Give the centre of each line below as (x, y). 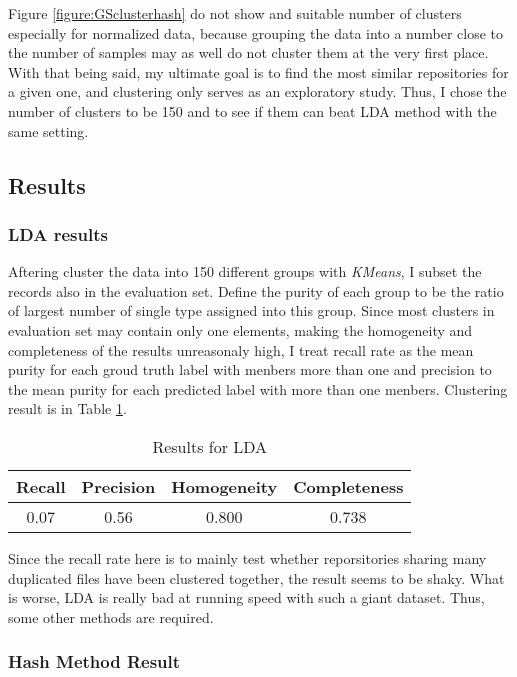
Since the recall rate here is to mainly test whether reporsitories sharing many (247, 557)
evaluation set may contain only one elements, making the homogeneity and (240, 329)
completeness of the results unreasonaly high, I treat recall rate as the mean (241, 349)
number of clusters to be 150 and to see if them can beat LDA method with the (252, 110)
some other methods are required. (111, 616)
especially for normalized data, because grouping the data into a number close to (256, 32)
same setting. (48, 130)
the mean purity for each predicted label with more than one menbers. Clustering (258, 388)
